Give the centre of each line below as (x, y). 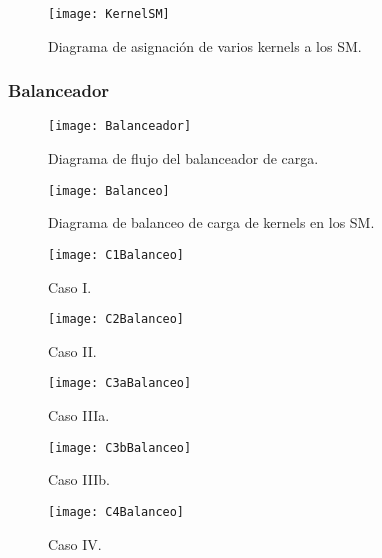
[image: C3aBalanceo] (120, 383)
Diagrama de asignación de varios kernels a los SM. (205, 45)
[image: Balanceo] (109, 190)
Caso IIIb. (79, 479)
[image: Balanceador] (120, 126)
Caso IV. (75, 543)
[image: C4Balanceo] (116, 511)
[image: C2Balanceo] (116, 319)
